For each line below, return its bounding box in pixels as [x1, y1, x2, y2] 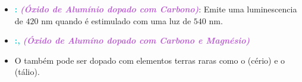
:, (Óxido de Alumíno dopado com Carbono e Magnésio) [14, 34, 250, 47]
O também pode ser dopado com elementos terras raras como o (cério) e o [14, 54, 285, 66]
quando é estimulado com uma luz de [55, 14, 191, 27]
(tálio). [14, 65, 40, 78]
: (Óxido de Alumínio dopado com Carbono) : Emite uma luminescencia [14, 3, 297, 15]
